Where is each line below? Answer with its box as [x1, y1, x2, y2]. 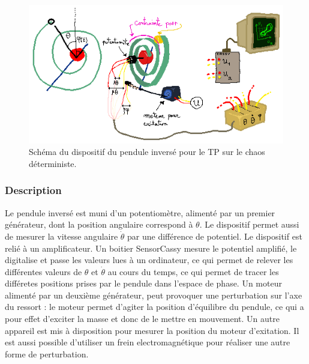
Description [5, 183, 62, 198]
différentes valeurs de [5, 265, 82, 278]
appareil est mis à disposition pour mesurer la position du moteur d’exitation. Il [5, 324, 299, 336]
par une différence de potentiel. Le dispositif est [127, 229, 302, 242]
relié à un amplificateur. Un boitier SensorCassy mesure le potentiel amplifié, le [5, 241, 297, 254]
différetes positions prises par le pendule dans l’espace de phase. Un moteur [5, 277, 282, 290]
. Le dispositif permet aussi [199, 218, 299, 231]
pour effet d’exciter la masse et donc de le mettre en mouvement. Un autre [5, 312, 280, 325]
